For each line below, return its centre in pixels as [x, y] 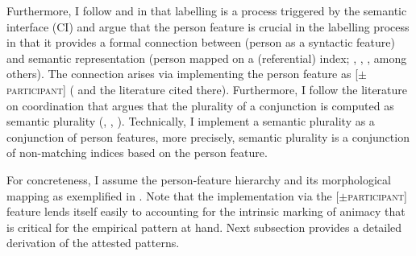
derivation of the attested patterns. [93, 243]
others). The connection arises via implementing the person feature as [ [183, 74]
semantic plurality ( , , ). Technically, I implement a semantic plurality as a [191, 121]
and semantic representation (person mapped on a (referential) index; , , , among [207, 58]
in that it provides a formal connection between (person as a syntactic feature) [201, 42]
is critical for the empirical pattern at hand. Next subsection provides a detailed [204, 227]
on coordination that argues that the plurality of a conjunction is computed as [200, 105]
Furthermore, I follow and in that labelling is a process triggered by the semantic [207, 10]
